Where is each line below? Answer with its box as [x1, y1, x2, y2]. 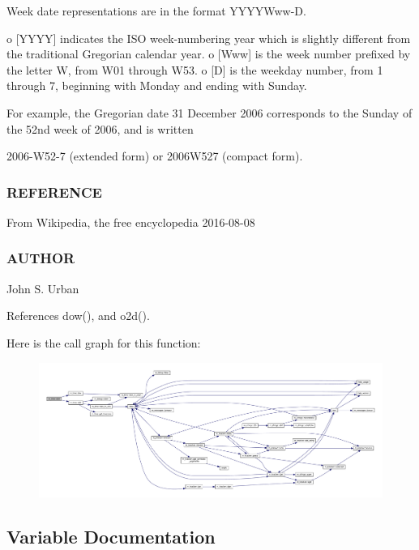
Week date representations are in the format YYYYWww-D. [6, 2, 306, 19]
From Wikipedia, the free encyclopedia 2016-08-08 [6, 213, 255, 230]
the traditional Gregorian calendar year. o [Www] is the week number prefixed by [6, 45, 411, 62]
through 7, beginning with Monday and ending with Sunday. [6, 77, 307, 94]
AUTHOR [6, 248, 75, 268]
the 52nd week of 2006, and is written [6, 120, 194, 137]
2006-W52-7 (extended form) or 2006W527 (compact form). [6, 147, 303, 164]
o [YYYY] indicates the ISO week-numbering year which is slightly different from [6, 29, 411, 46]
